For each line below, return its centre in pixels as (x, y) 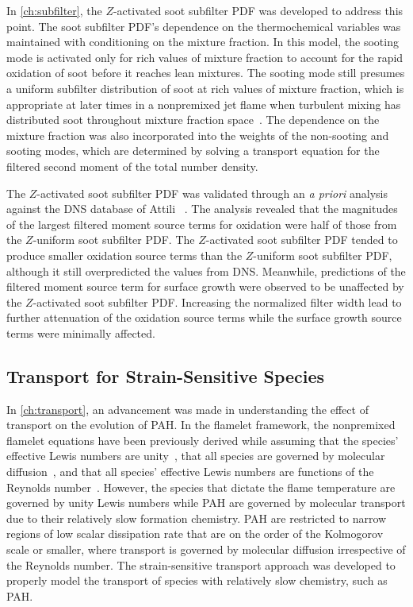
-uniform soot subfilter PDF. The (114, 240)
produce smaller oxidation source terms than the (124, 255)
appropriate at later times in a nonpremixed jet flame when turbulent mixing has (204, 104)
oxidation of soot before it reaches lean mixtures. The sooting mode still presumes (206, 73)
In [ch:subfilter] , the (54, 10)
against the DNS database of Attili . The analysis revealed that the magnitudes (202, 209)
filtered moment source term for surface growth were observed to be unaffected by (205, 286)
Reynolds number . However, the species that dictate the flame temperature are (201, 487)
